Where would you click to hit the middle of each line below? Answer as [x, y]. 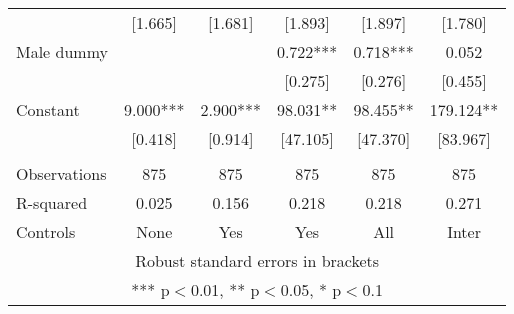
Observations [61, 173]
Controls [46, 231]
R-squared [52, 202]
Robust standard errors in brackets [257, 260]
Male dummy [62, 51]
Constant [48, 109]
